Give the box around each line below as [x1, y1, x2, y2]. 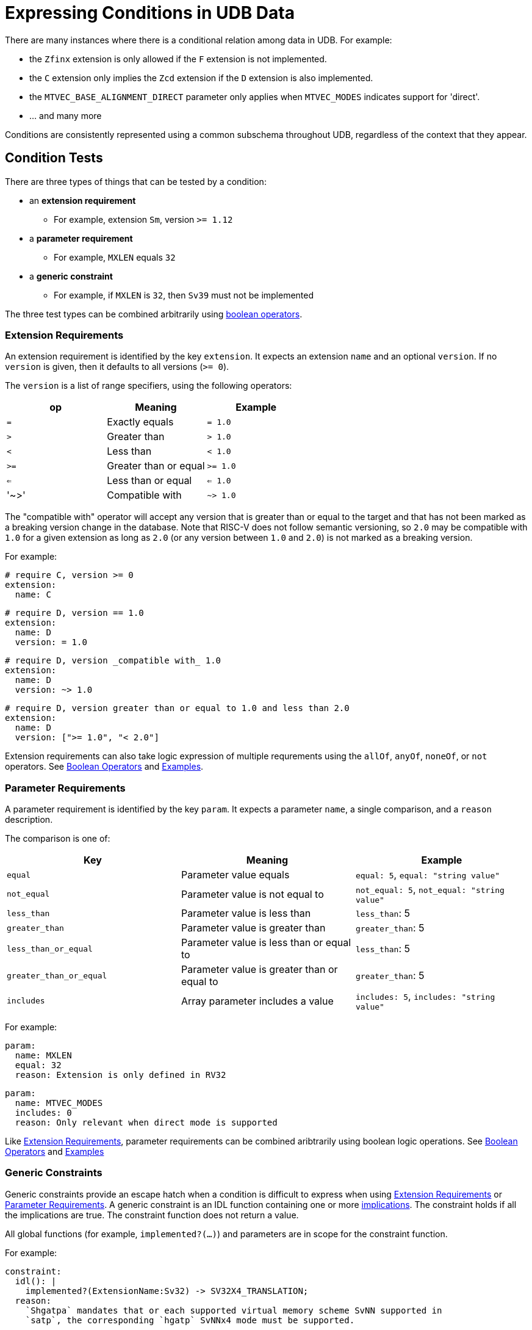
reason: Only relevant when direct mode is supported [15, 1118, 278, 1128]
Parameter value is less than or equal [181, 936, 351, 949]
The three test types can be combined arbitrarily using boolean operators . [5, 308, 303, 319]
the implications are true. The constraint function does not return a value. [5, 1209, 299, 1220]
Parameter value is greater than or [181, 963, 338, 976]
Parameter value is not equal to [181, 887, 324, 900]
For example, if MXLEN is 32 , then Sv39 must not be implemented [54, 289, 314, 300]
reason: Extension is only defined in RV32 [15, 1070, 226, 1080]
